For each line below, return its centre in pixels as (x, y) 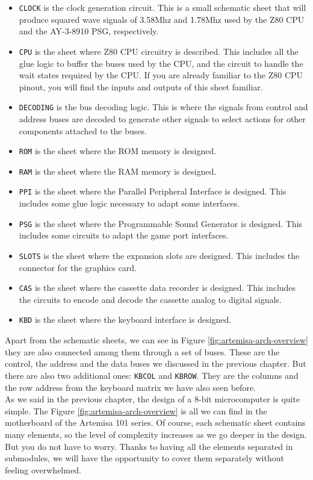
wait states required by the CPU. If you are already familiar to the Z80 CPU (161, 75)
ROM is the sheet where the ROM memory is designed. (118, 151)
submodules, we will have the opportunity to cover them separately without (144, 458)
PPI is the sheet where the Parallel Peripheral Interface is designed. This (153, 191)
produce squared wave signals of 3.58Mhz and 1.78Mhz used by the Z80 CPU (162, 19)
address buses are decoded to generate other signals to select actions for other (162, 118)
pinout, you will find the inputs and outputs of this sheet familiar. (141, 86)
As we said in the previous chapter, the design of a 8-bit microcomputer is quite (153, 399)
